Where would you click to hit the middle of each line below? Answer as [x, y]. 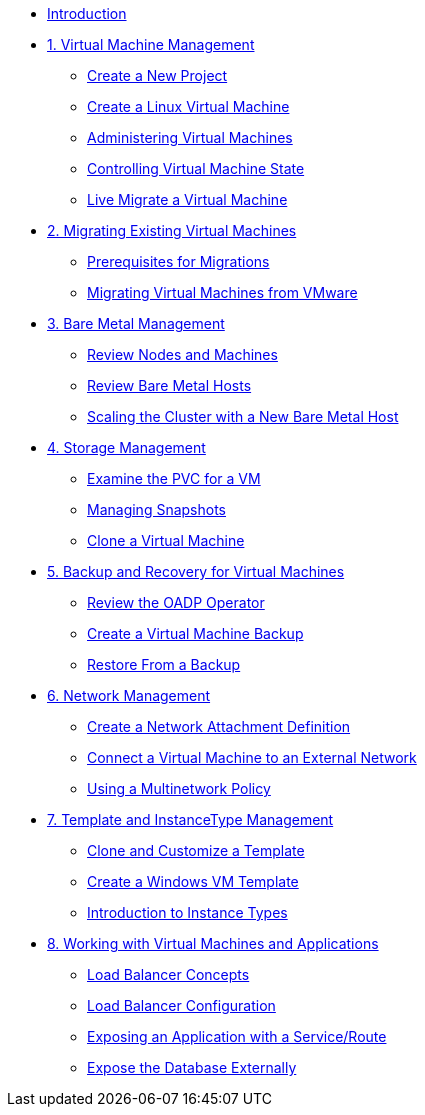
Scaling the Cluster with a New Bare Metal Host [243, 416]
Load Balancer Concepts [168, 974]
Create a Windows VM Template [193, 881]
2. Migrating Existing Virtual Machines [172, 230]
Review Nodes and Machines [182, 354]
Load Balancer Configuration [181, 1005]
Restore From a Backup [164, 664]
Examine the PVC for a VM [174, 478]
